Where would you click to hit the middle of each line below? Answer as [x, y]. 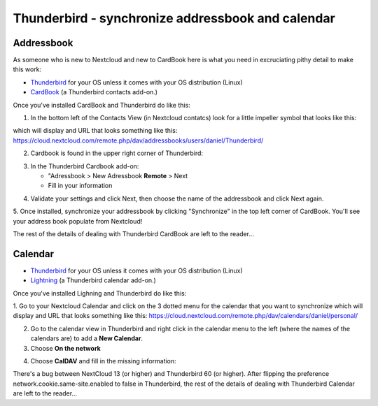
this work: [27, 69]
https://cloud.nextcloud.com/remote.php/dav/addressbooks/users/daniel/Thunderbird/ [138, 140]
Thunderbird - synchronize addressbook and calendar [174, 18]
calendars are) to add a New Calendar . [87, 338]
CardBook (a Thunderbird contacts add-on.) [94, 92]
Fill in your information [80, 186]
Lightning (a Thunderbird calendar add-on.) [93, 280]
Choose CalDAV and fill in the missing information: [103, 361]
